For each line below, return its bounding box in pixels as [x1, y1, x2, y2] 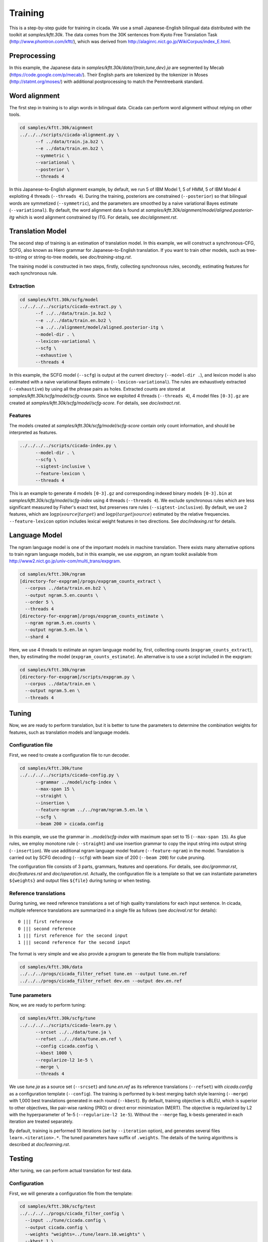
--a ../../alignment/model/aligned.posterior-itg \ [35, 324, 164, 330]
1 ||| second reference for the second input [18, 939, 131, 945]
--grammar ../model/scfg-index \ [35, 779, 117, 785]
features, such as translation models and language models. [9, 729, 130, 735]
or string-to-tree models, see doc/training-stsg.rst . [28, 254, 133, 260]
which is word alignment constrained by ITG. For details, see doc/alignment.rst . [15, 214, 178, 220]
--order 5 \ [25, 599, 54, 605]
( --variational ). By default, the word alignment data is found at [9, 207, 145, 213]
